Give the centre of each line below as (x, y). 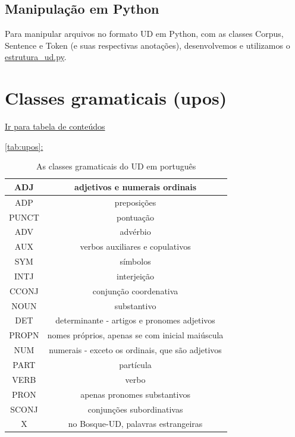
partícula (135, 365)
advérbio (135, 232)
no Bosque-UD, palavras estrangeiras (135, 424)
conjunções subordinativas (135, 409)
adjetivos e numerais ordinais (136, 186)
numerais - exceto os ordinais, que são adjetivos (135, 350)
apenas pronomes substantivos (135, 394)
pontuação (136, 217)
